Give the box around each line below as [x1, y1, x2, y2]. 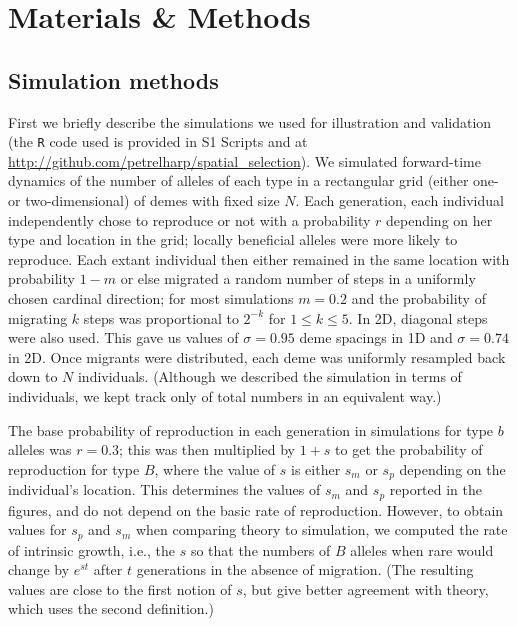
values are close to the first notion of [8, 578, 232, 599]
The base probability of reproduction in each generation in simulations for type [8, 419, 494, 440]
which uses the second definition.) [8, 598, 214, 619]
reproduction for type [8, 458, 140, 479]
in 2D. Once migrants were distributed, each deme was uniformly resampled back [8, 346, 506, 367]
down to [8, 366, 58, 387]
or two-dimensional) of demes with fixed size [8, 190, 280, 211]
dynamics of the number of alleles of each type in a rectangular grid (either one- [8, 170, 499, 191]
